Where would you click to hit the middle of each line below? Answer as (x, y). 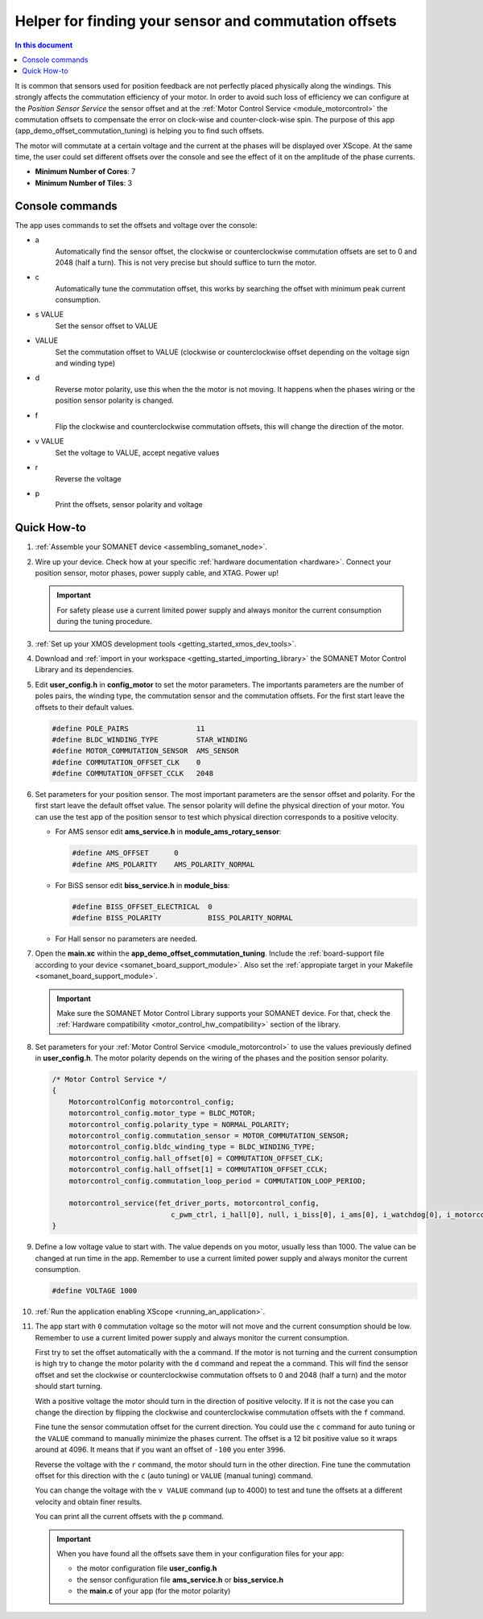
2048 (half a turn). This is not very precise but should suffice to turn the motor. (186, 262)
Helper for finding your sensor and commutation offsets (206, 21)
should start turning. (69, 1386)
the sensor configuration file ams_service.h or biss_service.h (180, 1580)
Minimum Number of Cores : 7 (85, 171)
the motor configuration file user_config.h (147, 1568)
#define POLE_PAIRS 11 (128, 728)
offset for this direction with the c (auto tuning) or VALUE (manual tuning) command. (174, 1475)
